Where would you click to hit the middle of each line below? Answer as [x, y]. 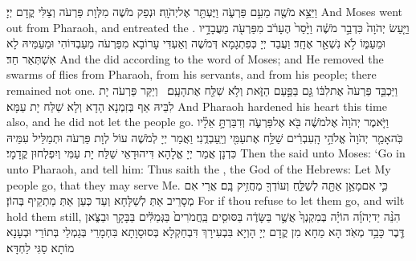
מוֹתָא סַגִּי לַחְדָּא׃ [41, 247]
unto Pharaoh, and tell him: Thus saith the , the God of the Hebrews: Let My [199, 168]
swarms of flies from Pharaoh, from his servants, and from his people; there [192, 74]
